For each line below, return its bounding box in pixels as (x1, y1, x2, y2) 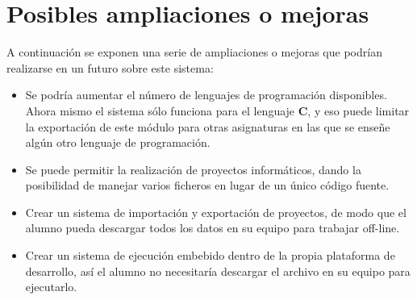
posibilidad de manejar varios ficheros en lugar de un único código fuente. (25, 177, 390, 194)
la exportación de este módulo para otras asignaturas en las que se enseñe (25, 118, 390, 135)
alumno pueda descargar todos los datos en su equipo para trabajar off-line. (25, 219, 400, 236)
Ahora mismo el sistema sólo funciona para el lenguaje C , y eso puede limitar (25, 102, 410, 119)
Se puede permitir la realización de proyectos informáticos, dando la (25, 160, 361, 177)
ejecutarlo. (25, 278, 77, 295)
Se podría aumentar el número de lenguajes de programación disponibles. (25, 86, 387, 103)
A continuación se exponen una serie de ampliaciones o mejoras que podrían (6, 44, 382, 60)
